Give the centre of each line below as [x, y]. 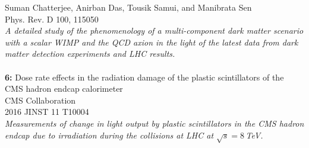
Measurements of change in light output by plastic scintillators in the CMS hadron [154, 123]
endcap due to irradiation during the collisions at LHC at [109, 135]
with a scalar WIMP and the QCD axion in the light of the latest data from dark [152, 42]
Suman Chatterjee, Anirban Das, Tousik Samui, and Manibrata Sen [128, 7]
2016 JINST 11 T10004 [47, 112]
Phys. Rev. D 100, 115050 [52, 19]
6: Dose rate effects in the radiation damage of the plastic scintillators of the [144, 77]
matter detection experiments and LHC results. [90, 54]
